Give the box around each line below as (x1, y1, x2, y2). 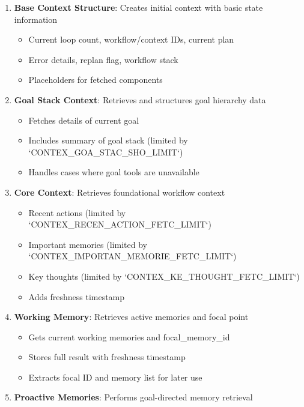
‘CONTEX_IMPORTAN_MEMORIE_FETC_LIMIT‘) (28, 250, 237, 262)
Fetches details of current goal (28, 113, 139, 126)
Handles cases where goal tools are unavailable (28, 166, 199, 178)
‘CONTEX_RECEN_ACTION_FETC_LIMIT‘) (28, 218, 211, 231)
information (14, 13, 58, 25)
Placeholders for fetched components (28, 73, 163, 86)
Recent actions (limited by (28, 206, 126, 219)
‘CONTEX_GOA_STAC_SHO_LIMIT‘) (28, 145, 183, 158)
